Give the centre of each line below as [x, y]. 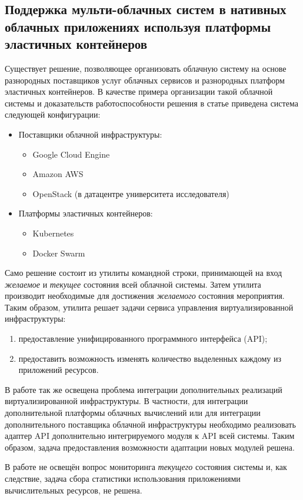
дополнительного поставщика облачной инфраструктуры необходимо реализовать [150, 424]
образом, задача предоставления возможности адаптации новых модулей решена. [150, 447]
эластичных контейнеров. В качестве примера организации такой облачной [139, 91]
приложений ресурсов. [59, 370]
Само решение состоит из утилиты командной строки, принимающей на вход [144, 273]
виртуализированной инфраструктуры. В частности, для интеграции [126, 401]
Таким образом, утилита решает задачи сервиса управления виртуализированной [149, 307]
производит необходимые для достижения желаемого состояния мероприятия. [145, 296]
